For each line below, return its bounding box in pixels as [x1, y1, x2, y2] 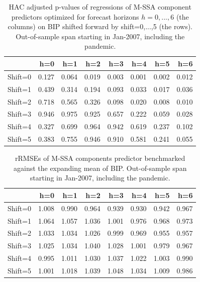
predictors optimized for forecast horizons [11, 11, 139, 22]
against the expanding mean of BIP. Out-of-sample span [14, 162, 187, 173]
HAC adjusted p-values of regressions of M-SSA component [9, 2, 191, 12]
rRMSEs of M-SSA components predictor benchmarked [15, 153, 185, 163]
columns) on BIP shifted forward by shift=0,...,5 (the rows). [8, 21, 192, 32]
